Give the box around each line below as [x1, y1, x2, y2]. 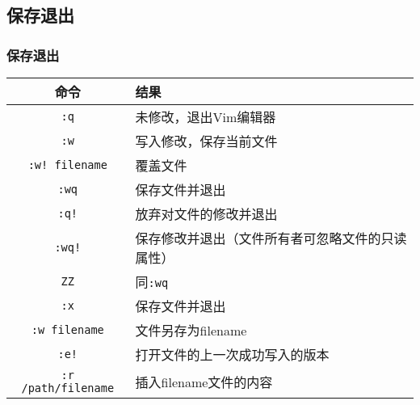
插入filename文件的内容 [135, 373, 273, 391]
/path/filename [21, 382, 115, 394]
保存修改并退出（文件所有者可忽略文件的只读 [135, 229, 407, 247]
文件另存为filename [135, 321, 247, 340]
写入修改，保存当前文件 [135, 132, 278, 150]
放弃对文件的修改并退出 [135, 205, 278, 223]
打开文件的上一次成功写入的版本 [135, 345, 330, 364]
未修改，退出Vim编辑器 [135, 108, 276, 126]
